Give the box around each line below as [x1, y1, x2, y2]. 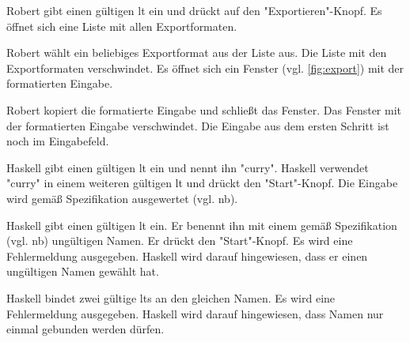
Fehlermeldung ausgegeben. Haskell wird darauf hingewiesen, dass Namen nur [6, 305, 384, 321]
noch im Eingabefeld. [6, 133, 109, 149]
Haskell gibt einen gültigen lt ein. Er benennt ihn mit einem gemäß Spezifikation [6, 216, 397, 233]
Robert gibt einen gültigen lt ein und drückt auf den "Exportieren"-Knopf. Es [6, 2, 382, 18]
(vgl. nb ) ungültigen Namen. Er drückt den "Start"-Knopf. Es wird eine [6, 232, 353, 249]
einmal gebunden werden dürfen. [6, 321, 165, 337]
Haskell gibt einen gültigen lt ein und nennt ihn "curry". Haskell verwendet [6, 159, 369, 175]
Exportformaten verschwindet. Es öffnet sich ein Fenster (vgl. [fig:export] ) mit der [6, 59, 404, 76]
